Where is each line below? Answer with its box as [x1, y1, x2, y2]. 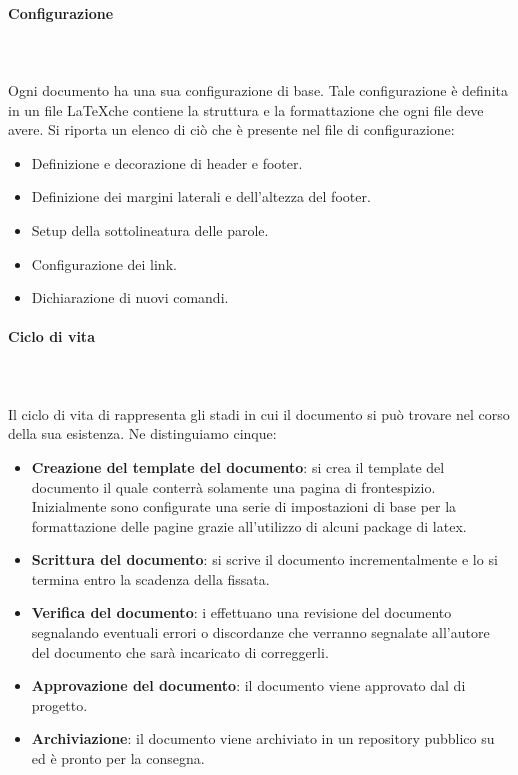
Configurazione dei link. [31, 253, 177, 274]
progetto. [31, 694, 88, 715]
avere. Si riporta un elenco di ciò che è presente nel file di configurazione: [8, 119, 455, 140]
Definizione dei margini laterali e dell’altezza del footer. [31, 186, 371, 207]
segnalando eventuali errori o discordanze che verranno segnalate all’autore [31, 622, 490, 643]
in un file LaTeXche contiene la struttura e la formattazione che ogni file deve [8, 99, 484, 120]
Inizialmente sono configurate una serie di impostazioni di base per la [31, 496, 457, 517]
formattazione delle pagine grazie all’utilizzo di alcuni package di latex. [31, 515, 467, 536]
